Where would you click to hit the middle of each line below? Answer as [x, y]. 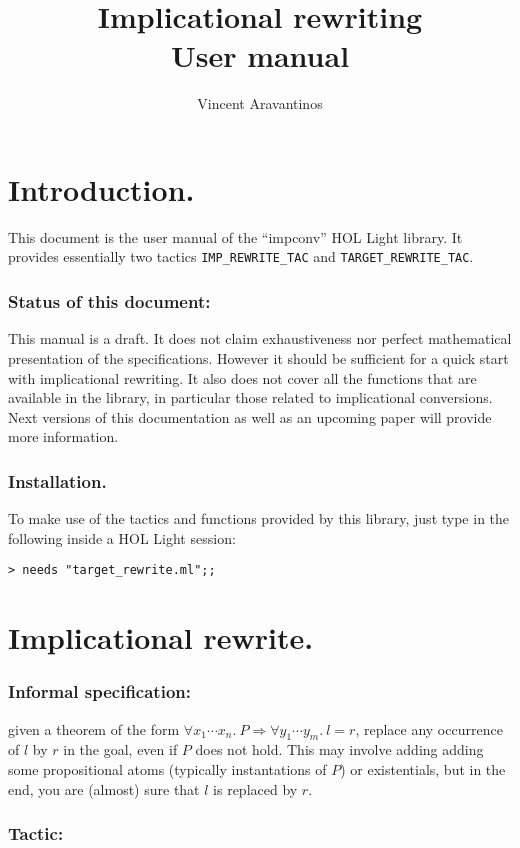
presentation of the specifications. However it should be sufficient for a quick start [258, 357]
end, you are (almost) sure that [104, 788]
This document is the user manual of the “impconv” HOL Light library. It [235, 236]
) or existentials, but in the [423, 768]
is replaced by [255, 788]
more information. [63, 436]
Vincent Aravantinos [260, 103]
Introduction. [101, 188]
